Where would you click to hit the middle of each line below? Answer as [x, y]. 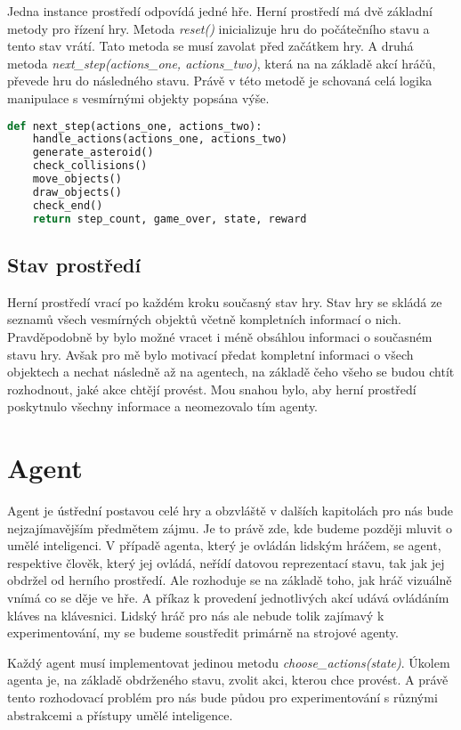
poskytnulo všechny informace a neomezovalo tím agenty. [163, 406]
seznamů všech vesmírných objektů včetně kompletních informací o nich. [204, 319]
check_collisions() [90, 166]
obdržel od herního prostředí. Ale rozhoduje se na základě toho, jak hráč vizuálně [230, 580]
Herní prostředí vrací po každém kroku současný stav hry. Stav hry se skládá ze [225, 301]
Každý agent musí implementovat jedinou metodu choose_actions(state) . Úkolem [229, 662]
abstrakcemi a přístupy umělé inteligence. [120, 714]
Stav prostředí [74, 264]
